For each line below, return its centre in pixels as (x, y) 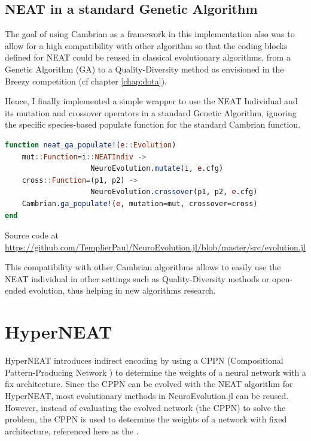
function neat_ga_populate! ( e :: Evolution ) (91, 145)
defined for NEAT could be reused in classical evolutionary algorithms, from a (148, 57)
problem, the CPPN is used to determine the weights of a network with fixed (146, 419)
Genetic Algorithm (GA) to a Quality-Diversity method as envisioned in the (144, 69)
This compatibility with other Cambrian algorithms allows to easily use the (143, 267)
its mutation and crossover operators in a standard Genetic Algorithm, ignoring (151, 112)
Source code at (32, 235)
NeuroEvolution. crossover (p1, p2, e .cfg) (174, 192)
